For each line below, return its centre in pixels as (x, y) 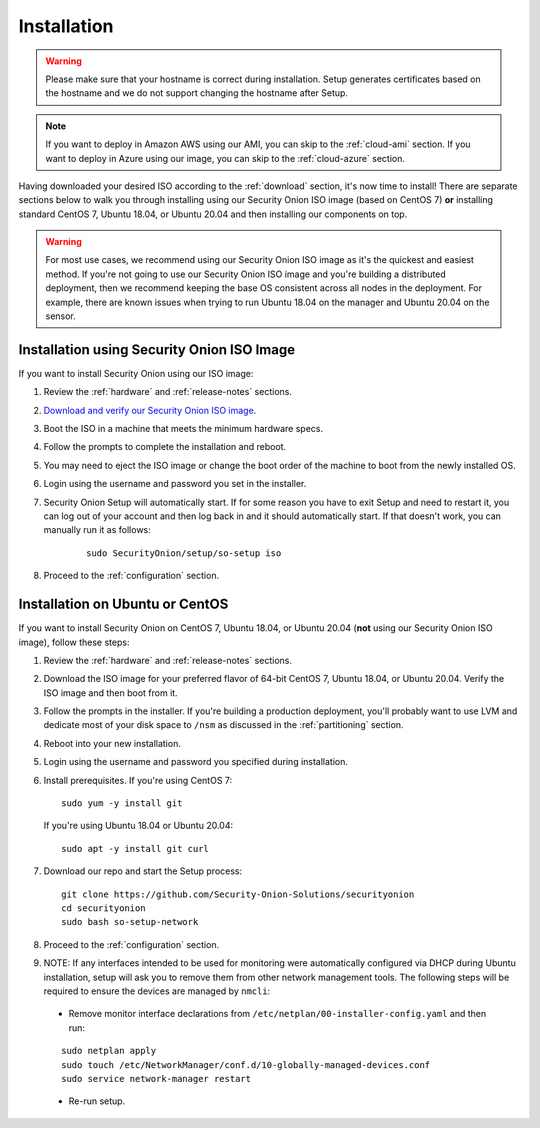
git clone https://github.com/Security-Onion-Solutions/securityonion (238, 894)
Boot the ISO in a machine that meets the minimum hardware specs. (183, 429)
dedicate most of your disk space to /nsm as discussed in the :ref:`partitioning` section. (223, 725)
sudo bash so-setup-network (130, 922)
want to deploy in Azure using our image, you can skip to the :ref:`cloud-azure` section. (225, 158)
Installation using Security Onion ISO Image (156, 349)
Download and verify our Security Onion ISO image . (150, 410)
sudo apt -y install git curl (135, 848)
